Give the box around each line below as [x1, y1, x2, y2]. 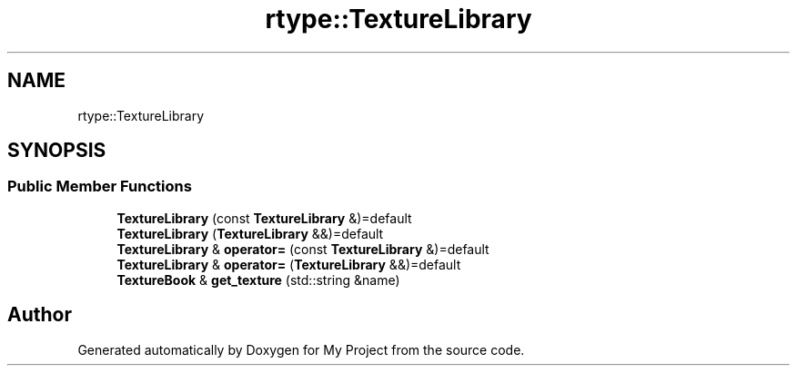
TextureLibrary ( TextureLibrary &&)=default [116, 225, 384, 241]
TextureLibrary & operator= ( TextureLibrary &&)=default [116, 256, 461, 272]
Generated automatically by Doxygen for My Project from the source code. [77, 341, 525, 358]
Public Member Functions [7, 177, 192, 196]
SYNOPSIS [7, 139, 106, 162]
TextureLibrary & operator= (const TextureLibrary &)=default [116, 240, 489, 257]
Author [7, 303, 72, 327]
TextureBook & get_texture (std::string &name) [116, 271, 400, 288]
